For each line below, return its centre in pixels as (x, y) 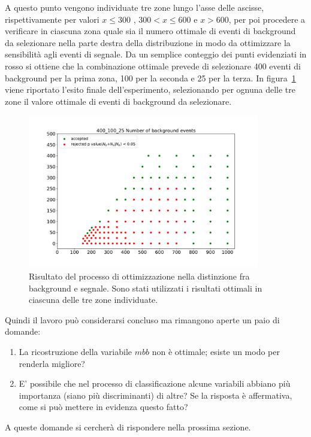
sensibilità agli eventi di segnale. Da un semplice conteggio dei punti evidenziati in (156, 54)
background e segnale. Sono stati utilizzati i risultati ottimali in (146, 288)
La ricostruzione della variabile (76, 352)
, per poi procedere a (267, 19)
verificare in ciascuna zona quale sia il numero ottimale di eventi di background (150, 31)
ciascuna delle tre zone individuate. (93, 300)
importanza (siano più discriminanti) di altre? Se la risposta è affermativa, (155, 395)
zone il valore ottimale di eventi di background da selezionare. (118, 101)
